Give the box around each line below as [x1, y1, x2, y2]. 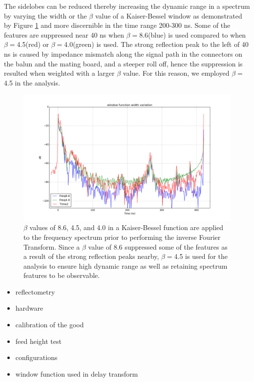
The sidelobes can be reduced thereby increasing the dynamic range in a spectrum [4, 1, 250, 11]
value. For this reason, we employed [123, 68, 230, 78]
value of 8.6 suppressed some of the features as [88, 241, 228, 252]
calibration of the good [15, 319, 84, 330]
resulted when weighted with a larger [4, 68, 115, 78]
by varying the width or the [4, 10, 87, 21]
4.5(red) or [17, 39, 49, 49]
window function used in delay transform [15, 368, 138, 379]
